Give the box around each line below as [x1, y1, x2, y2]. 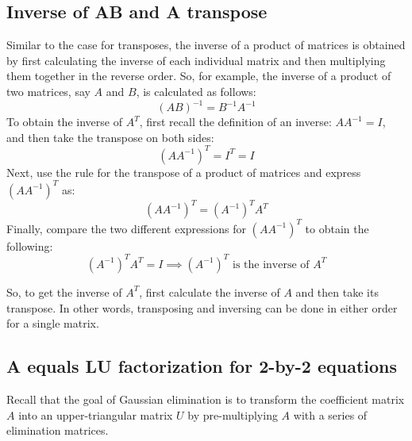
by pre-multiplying [187, 406, 278, 423]
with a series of [293, 406, 368, 423]
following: [6, 237, 53, 254]
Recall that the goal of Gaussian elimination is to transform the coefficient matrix [6, 390, 405, 407]
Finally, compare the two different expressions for [6, 220, 246, 236]
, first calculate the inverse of [139, 283, 280, 300]
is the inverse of [232, 259, 310, 270]
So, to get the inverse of [6, 283, 122, 300]
